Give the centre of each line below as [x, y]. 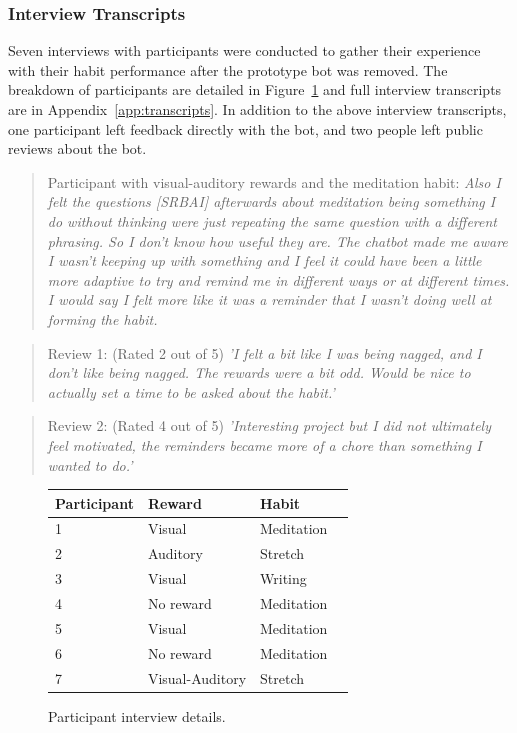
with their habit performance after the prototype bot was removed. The [228, 69]
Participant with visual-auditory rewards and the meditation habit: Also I [274, 181]
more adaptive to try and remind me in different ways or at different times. [278, 279]
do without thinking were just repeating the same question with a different [272, 220]
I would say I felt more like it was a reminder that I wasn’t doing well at [269, 299]
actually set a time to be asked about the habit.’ [191, 391]
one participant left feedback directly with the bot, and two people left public [245, 128]
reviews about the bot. [77, 148]
